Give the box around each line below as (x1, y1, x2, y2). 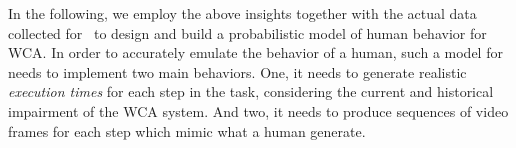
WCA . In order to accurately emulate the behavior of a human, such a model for (8, 42, 503, 63)
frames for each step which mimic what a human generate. (8, 120, 366, 141)
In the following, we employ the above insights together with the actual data (8, 3, 477, 23)
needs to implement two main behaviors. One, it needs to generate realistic (8, 61, 467, 82)
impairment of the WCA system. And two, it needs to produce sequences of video (8, 100, 509, 121)
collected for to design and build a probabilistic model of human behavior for (8, 22, 487, 43)
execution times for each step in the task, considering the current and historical (8, 81, 494, 102)
